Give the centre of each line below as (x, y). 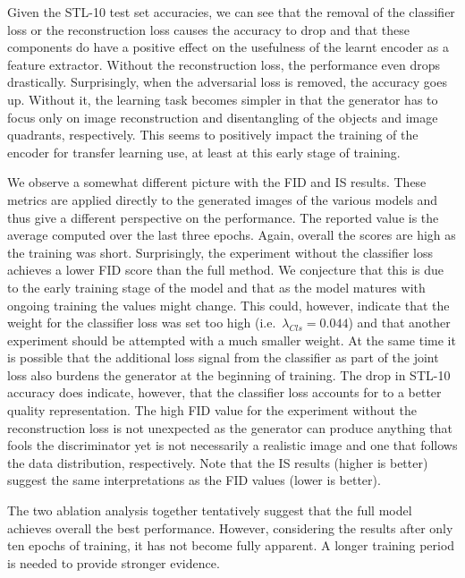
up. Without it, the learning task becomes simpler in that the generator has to (223, 99)
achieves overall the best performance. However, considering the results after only (230, 527)
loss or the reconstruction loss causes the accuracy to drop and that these (208, 29)
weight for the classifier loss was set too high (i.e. (142, 323)
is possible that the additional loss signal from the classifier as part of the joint (223, 357)
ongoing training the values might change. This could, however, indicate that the (228, 305)
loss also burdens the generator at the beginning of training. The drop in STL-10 (229, 374)
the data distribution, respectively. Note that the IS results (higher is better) (218, 462)
